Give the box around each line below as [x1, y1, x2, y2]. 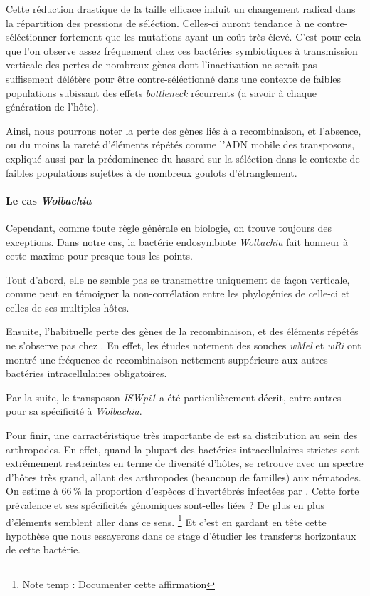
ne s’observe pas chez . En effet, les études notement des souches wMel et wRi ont [6, 338, 361, 353]
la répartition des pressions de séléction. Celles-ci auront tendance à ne [6, 15, 314, 30]
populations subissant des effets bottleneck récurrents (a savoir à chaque [6, 85, 317, 100]
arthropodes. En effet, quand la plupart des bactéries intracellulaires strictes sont [6, 441, 359, 456]
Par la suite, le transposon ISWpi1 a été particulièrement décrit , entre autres [6, 389, 342, 404]
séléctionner [6, 29, 57, 44]
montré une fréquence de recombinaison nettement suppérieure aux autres [6, 351, 328, 366]
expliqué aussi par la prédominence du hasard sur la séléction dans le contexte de [6, 150, 360, 165]
